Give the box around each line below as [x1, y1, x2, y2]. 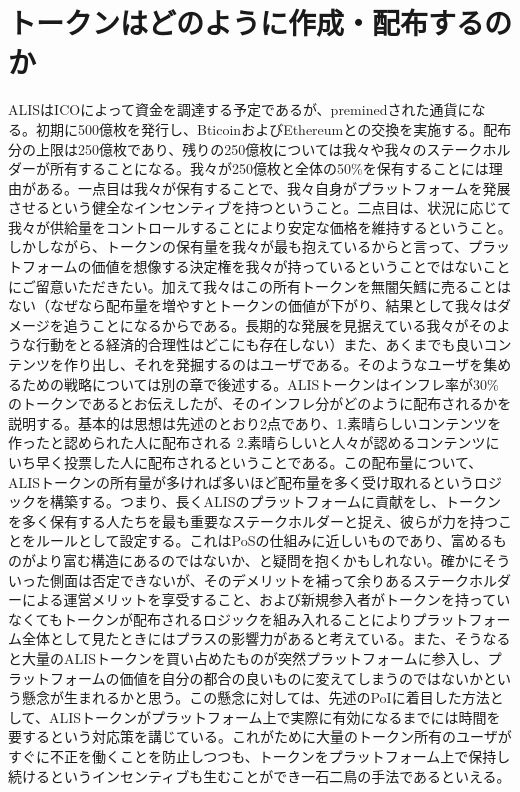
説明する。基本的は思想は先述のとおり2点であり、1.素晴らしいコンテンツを [8, 412, 502, 433]
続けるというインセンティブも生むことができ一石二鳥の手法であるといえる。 [8, 765, 511, 786]
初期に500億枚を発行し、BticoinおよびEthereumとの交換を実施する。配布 [35, 118, 512, 139]
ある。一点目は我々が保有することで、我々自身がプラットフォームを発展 [35, 177, 511, 198]
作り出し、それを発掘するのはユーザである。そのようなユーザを [63, 354, 484, 375]
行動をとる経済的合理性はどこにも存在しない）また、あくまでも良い [35, 334, 484, 355]
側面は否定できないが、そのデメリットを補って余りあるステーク [49, 569, 470, 590]
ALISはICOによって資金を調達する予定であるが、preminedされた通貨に [8, 99, 472, 120]
